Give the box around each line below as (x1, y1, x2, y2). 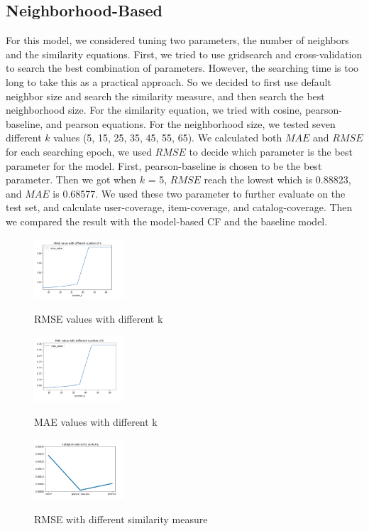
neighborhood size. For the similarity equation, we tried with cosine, (6, 102, 302, 117)
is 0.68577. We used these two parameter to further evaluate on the (53, 186, 346, 200)
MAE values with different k (34, 414, 158, 429)
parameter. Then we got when (6, 172, 137, 187)
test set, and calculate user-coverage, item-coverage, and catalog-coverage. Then (6, 200, 353, 215)
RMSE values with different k (34, 311, 163, 326)
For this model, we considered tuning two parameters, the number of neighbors (6, 33, 349, 48)
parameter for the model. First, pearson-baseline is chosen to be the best (6, 158, 322, 173)
